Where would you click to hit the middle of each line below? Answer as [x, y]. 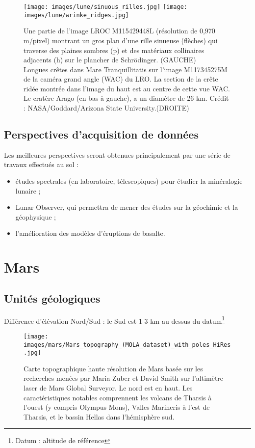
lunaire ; [28, 190]
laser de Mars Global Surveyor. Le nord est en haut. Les [108, 388]
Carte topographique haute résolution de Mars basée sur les [113, 368]
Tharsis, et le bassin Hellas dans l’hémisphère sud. [99, 416]
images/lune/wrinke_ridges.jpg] [76, 15]
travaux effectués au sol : [41, 164]
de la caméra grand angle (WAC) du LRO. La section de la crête [121, 79]
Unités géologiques [52, 298]
